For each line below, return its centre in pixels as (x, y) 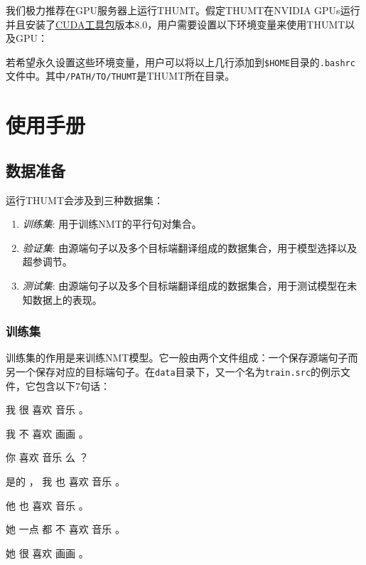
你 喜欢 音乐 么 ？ (47, 457)
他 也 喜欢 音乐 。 (47, 505)
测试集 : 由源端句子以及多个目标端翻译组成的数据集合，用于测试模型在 (185, 286)
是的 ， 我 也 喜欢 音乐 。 (65, 481)
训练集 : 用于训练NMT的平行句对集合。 (112, 224)
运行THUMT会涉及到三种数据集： (85, 200)
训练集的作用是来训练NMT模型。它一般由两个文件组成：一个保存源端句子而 (182, 358)
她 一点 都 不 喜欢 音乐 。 (65, 529)
